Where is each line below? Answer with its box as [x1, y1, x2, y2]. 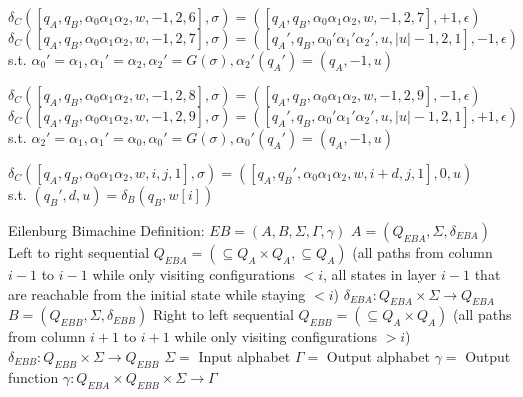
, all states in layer [323, 264, 437, 284]
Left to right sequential [8, 242, 150, 262]
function [8, 366, 59, 387]
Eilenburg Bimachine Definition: [8, 220, 205, 240]
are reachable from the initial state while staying [8, 283, 306, 304]
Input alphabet [198, 345, 291, 366]
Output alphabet [326, 345, 430, 366]
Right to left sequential [152, 304, 294, 325]
